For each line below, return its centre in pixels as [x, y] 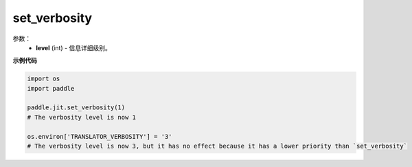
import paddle [51, 88]
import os [44, 79]
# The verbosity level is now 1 [82, 117]
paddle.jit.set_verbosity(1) [76, 108]
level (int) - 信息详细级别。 [73, 47]
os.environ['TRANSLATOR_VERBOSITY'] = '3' [100, 136]
